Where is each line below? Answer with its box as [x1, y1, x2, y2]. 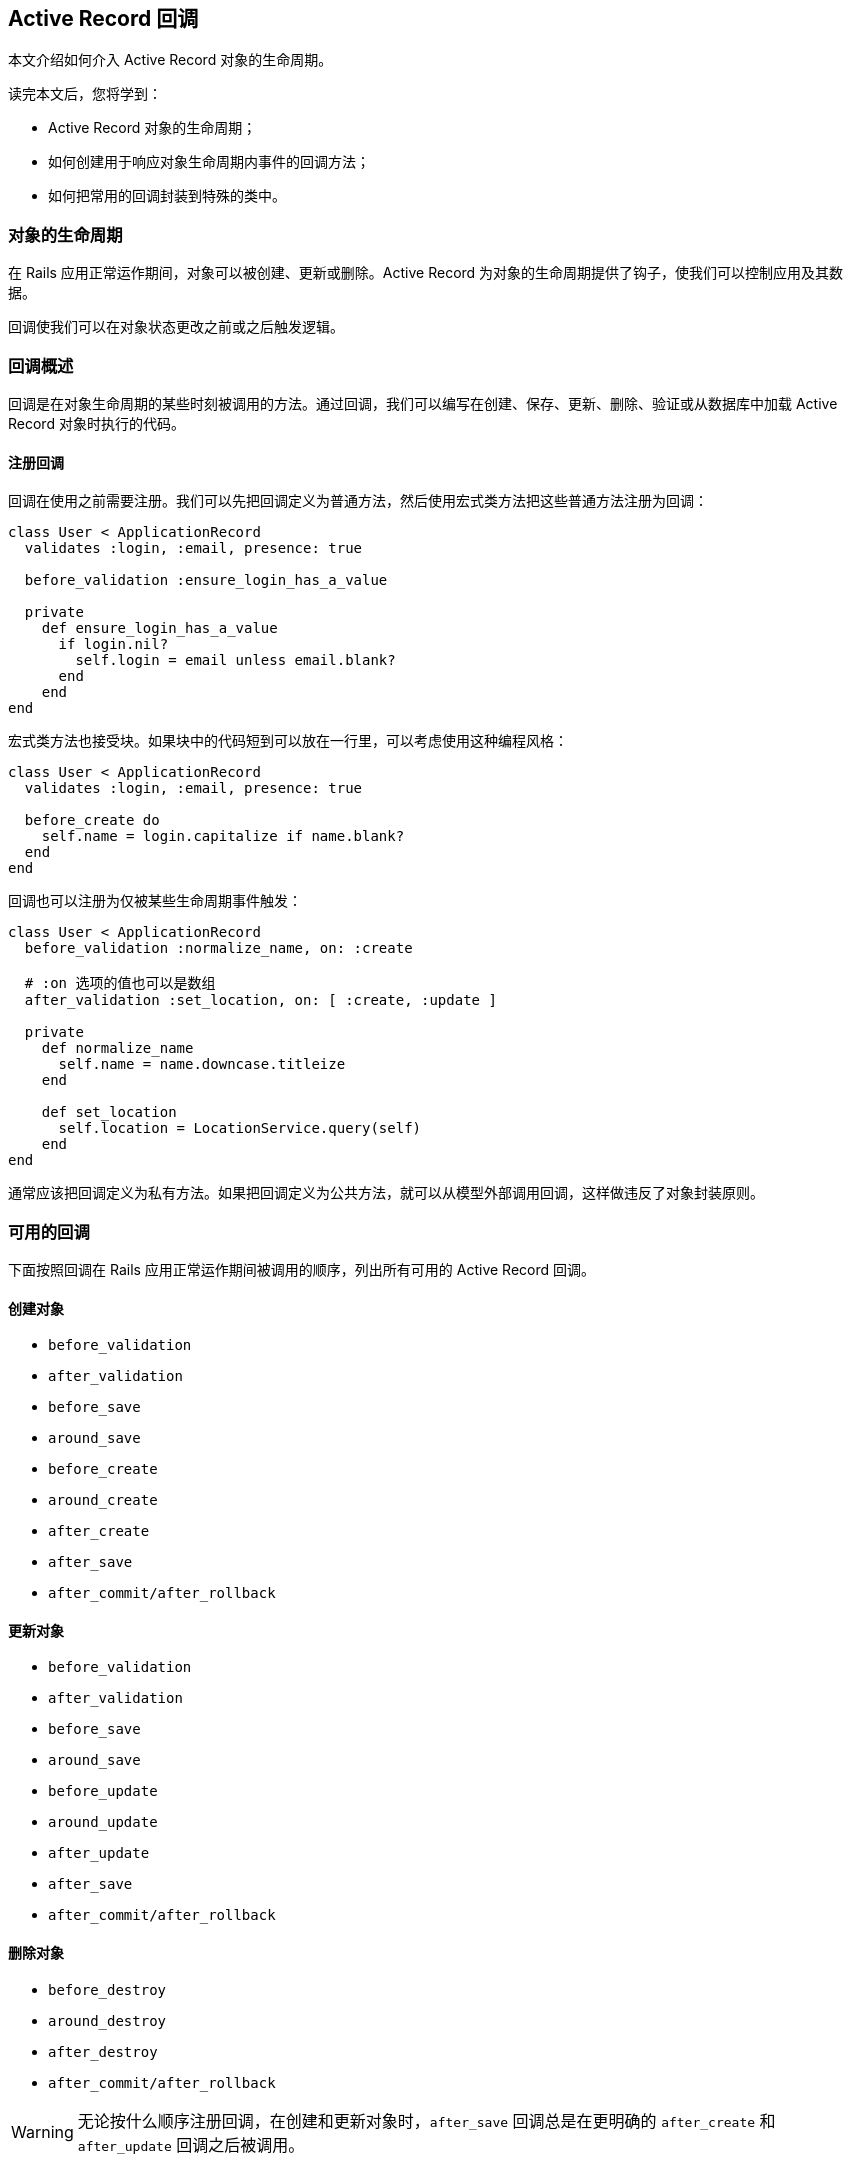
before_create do [24, 812, 160, 829]
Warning [11, 2121, 74, 2142]
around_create [48, 1492, 158, 1509]
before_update [48, 1783, 158, 1800]
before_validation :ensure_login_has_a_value [24, 572, 388, 589]
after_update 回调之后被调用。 [77, 2134, 305, 2155]
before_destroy [48, 1981, 167, 1998]
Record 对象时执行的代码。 [8, 414, 185, 432]
